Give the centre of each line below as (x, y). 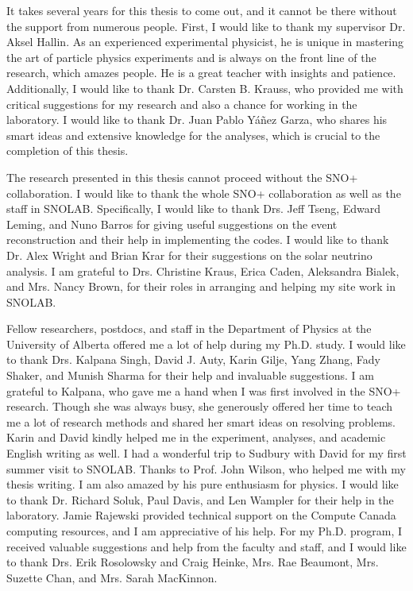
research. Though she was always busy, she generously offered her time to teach (199, 406)
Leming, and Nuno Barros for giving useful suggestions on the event (172, 224)
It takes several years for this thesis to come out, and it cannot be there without (202, 10)
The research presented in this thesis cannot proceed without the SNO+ (182, 177)
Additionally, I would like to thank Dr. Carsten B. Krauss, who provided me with (205, 88)
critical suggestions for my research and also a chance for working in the (182, 104)
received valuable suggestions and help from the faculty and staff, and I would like (206, 546)
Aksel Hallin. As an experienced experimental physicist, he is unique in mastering (205, 42)
